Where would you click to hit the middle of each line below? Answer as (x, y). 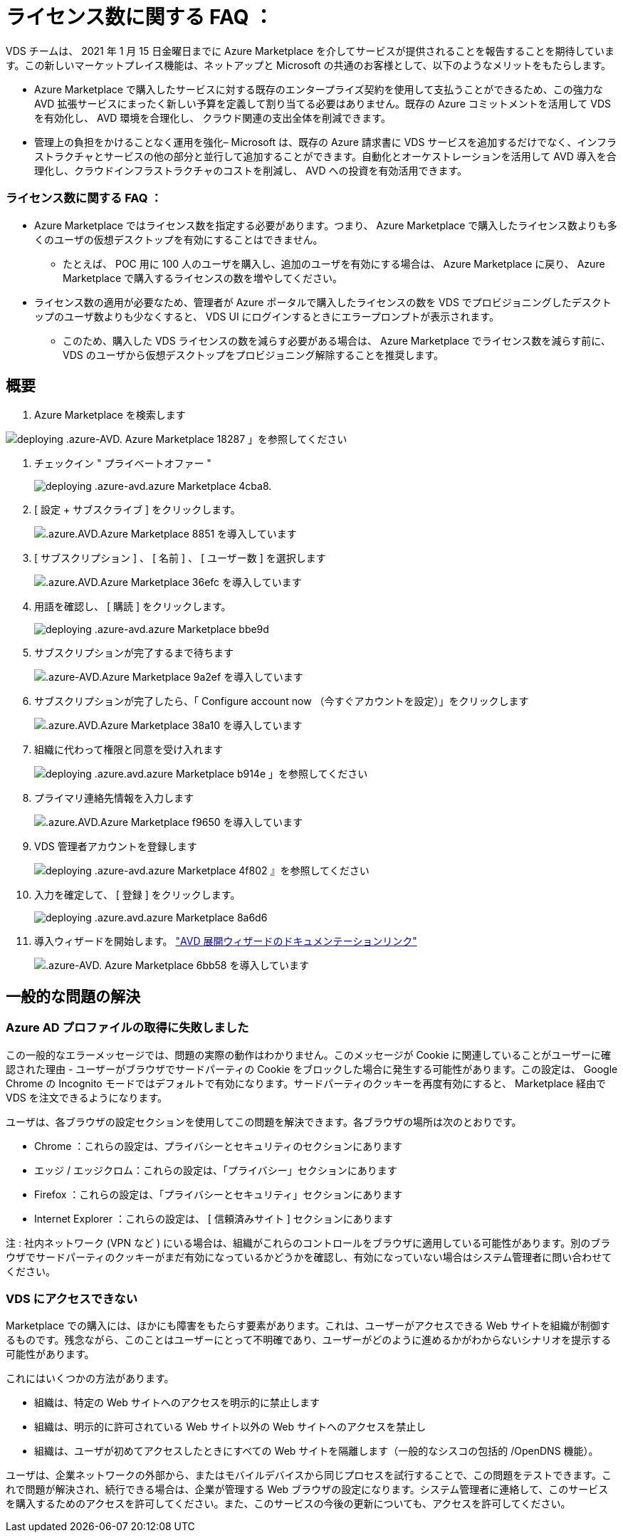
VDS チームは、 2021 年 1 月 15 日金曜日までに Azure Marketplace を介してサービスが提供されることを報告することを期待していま (310, 51)
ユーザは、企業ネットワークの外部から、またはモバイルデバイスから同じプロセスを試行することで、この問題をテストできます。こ (309, 1475)
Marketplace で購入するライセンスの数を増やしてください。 (203, 278)
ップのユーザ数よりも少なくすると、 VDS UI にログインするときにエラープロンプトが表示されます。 (267, 316)
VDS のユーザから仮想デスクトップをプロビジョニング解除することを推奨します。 (253, 355)
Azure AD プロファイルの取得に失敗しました (127, 1028)
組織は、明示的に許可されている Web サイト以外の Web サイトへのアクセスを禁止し (230, 1427)
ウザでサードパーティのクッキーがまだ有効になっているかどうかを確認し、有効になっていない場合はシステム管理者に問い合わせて (309, 1257)
